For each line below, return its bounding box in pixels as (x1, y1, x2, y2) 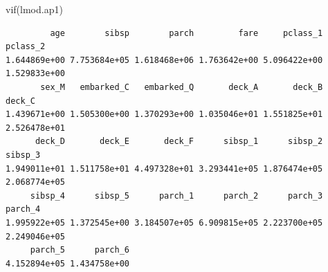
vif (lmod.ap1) (6, 2, 63, 16)
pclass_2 (6, 42, 46, 52)
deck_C (6, 96, 35, 106)
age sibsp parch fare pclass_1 (50, 28, 323, 38)
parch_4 (6, 204, 41, 215)
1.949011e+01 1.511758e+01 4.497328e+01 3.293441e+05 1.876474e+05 (6, 163, 323, 174)
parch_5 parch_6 (30, 245, 129, 255)
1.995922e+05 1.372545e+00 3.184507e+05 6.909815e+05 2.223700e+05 (6, 217, 323, 228)
